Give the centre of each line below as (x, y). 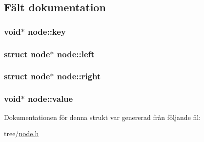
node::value (50, 99)
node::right (79, 76)
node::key (47, 31)
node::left (76, 54)
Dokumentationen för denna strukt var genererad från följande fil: (102, 117)
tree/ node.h (21, 133)
